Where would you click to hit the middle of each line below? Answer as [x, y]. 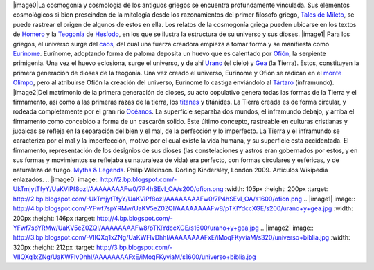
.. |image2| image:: [287, 228]
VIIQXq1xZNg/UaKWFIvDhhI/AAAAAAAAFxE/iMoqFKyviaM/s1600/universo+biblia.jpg [134, 257]
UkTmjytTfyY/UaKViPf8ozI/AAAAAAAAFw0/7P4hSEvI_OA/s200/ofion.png [118, 189]
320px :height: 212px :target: [54, 247]
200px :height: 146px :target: [54, 218]
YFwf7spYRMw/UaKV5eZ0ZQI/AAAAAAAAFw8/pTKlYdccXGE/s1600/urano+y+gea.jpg [136, 228]
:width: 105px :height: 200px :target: [276, 189]
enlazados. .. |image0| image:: [56, 179]
